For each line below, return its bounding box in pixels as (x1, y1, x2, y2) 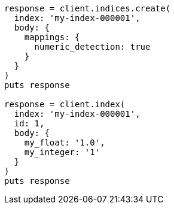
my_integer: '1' (24, 147, 100, 157)
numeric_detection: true (34, 42, 151, 52)
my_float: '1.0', (24, 138, 105, 147)
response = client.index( (4, 99, 126, 109)
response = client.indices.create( (4, 4, 171, 13)
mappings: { (24, 32, 80, 42)
